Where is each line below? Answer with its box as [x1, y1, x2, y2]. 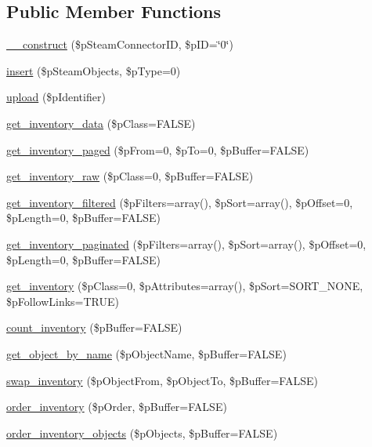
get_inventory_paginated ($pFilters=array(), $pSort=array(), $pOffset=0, [6, 235, 367, 252]
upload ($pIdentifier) [6, 89, 106, 105]
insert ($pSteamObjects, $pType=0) [6, 62, 181, 78]
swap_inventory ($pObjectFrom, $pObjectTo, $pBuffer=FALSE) [6, 372, 318, 388]
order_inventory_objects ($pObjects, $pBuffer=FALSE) [6, 424, 278, 441]
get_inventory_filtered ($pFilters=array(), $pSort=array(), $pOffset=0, [6, 194, 353, 210]
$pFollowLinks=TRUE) [6, 293, 119, 309]
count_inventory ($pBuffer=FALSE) [6, 319, 182, 336]
